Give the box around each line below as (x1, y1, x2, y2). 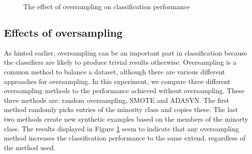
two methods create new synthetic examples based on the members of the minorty (4, 113, 249, 124)
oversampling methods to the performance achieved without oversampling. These (4, 85, 245, 96)
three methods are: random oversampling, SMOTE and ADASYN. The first (4, 95, 230, 105)
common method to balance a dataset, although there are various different (4, 66, 225, 76)
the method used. (4, 142, 56, 152)
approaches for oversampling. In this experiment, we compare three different (4, 76, 231, 86)
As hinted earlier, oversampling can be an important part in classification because (4, 47, 248, 57)
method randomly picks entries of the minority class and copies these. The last (4, 104, 238, 114)
